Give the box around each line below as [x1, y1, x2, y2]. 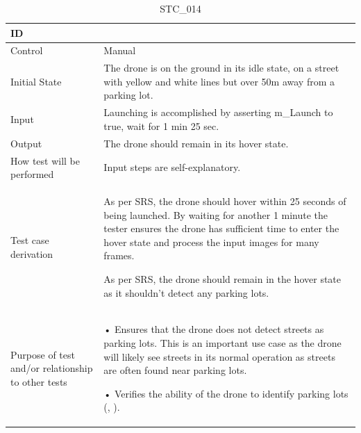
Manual [103, 43, 136, 58]
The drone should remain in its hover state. [103, 136, 289, 150]
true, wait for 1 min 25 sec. [103, 118, 219, 133]
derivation [10, 246, 53, 261]
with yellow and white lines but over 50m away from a [103, 74, 335, 88]
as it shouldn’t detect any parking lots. [103, 285, 269, 300]
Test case [10, 233, 49, 247]
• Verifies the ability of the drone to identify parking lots [103, 386, 349, 400]
